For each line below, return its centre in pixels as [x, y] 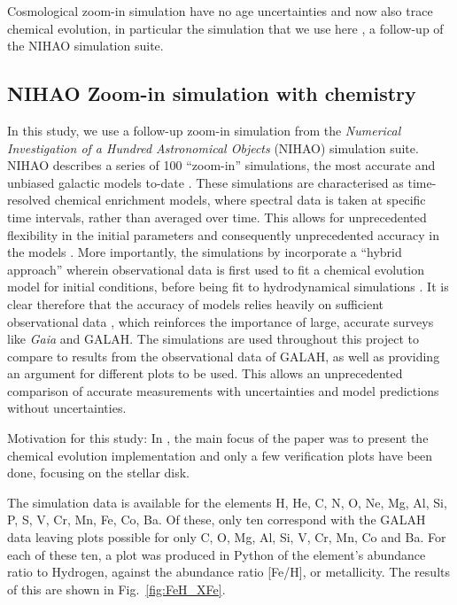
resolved [29, 200]
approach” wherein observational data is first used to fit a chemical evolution [216, 269]
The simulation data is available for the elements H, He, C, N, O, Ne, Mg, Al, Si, [227, 502]
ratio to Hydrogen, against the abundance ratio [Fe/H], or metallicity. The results [228, 572]
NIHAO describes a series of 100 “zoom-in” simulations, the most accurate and [221, 165]
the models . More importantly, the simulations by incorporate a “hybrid [205, 252]
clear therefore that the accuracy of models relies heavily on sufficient [196, 303]
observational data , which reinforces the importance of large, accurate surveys [221, 321]
